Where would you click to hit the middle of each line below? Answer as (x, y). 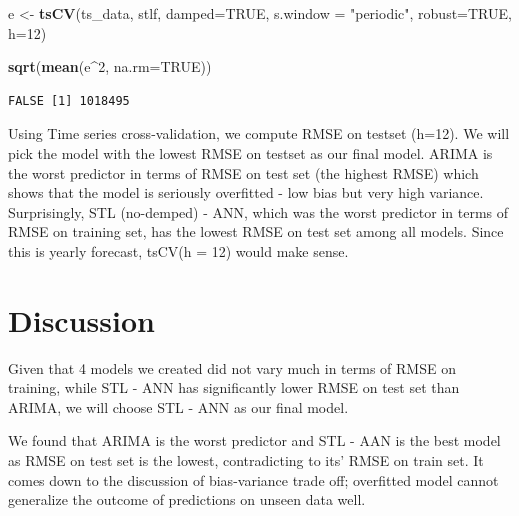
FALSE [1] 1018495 (69, 100)
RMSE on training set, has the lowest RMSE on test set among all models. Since (256, 231)
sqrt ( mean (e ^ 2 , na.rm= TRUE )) (110, 66)
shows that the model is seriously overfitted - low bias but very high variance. (246, 192)
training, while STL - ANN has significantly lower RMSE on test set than (234, 387)
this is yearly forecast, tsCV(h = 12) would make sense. (178, 250)
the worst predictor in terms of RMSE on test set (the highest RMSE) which (243, 172)
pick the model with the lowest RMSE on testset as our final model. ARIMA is (250, 152)
